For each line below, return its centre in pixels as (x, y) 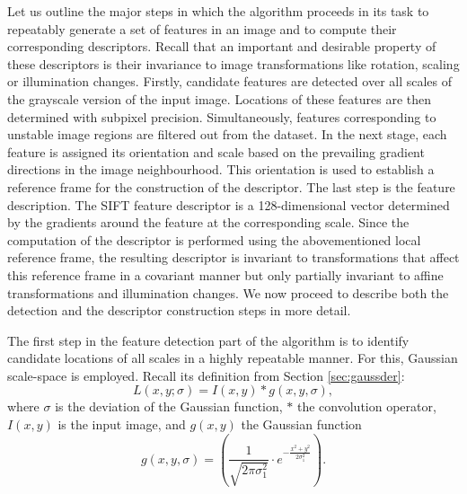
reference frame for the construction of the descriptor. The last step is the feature (231, 186)
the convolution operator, (367, 406)
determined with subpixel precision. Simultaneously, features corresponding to (222, 116)
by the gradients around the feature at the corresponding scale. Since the (208, 222)
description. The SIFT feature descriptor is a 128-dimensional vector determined (229, 204)
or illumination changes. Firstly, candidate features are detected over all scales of (230, 81)
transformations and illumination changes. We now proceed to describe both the (228, 292)
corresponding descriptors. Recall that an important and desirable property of (222, 46)
